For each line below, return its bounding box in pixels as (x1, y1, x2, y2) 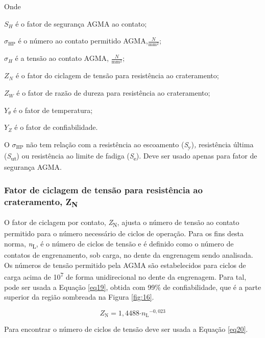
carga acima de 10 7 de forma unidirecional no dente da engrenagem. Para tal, (4, 270, 247, 282)
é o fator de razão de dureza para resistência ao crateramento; (16, 87, 210, 98)
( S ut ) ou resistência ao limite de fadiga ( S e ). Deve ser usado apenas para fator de (4, 150, 257, 162)
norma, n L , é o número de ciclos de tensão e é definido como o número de (4, 238, 234, 250)
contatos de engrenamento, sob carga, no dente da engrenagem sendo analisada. (4, 250, 253, 260)
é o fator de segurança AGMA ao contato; (15, 18, 147, 29)
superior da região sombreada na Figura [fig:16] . (4, 291, 154, 302)
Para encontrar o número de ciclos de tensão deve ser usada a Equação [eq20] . (4, 324, 248, 334)
